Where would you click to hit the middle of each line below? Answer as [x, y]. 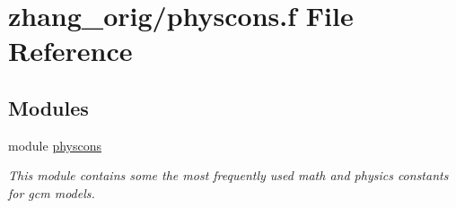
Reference [70, 51]
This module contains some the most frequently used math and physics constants [228, 175]
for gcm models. [52, 192]
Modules [48, 107]
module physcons [55, 145]
